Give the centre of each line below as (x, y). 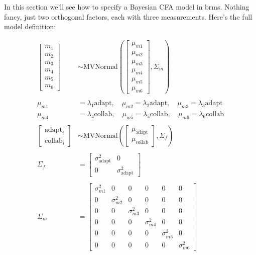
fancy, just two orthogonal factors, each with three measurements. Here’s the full (128, 16)
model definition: (30, 26)
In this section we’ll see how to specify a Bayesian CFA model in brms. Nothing (127, 7)
